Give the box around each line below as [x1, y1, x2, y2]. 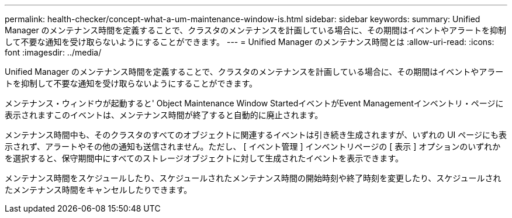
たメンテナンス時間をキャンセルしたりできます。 [5, 185, 192, 195]
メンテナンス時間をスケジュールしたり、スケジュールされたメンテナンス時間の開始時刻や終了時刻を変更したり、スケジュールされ [5, 173, 501, 183]
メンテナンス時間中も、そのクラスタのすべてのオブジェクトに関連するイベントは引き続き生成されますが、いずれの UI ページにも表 [5, 130, 507, 140]
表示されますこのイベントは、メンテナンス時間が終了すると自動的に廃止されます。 [5, 110, 323, 120]
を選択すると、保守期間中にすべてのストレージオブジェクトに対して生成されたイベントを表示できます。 [5, 153, 403, 163]
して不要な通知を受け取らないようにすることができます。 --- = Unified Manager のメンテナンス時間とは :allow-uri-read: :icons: [5, 37, 494, 47]
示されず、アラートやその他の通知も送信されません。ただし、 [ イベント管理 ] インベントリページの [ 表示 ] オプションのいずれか [5, 141, 501, 151]
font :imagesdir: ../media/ [5, 47, 102, 57]
